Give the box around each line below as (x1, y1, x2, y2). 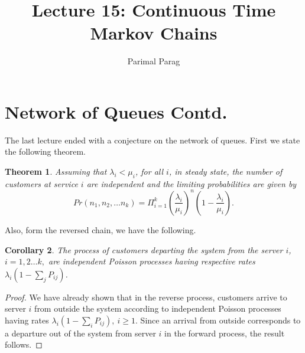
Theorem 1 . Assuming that (5, 165, 107, 178)
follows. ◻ (5, 338, 43, 351)
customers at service (5, 177, 78, 189)
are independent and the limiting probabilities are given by (86, 177, 297, 189)
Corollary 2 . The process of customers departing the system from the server (5, 243, 283, 256)
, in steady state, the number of (168, 165, 283, 178)
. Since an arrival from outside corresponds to (135, 313, 301, 326)
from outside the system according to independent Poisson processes (34, 302, 281, 315)
